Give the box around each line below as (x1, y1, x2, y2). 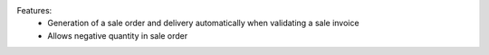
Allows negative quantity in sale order (47, 30, 188, 41)
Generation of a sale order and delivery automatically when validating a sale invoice (47, 18, 360, 29)
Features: (16, 5, 53, 15)
